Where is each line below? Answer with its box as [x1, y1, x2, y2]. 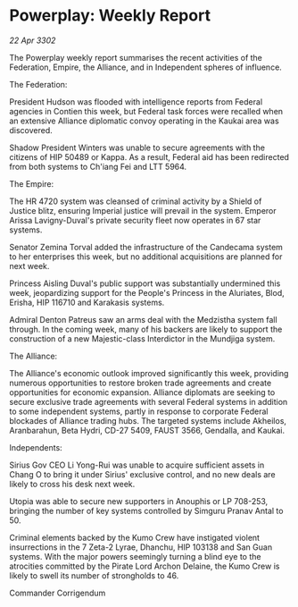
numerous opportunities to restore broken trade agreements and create [9, 377, 272, 388]
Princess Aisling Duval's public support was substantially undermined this [9, 278, 281, 289]
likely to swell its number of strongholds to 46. [9, 569, 179, 581]
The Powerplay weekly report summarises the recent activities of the [9, 52, 263, 63]
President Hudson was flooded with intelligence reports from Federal [9, 96, 263, 107]
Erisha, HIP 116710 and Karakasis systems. [9, 297, 165, 308]
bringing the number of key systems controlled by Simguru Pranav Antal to [9, 505, 284, 516]
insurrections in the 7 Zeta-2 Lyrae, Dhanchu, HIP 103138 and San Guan [9, 542, 273, 552]
